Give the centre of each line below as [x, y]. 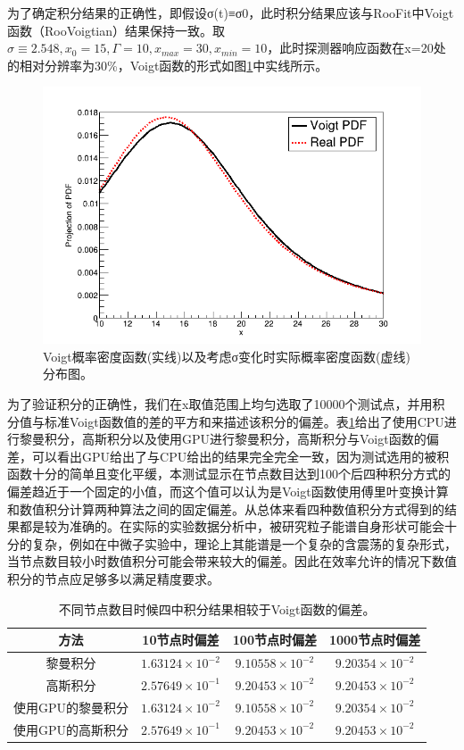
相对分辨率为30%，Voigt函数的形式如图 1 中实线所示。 [174, 65]
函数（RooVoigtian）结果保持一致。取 [116, 30]
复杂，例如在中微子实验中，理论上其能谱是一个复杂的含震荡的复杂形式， [244, 543]
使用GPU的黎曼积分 [71, 707]
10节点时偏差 [181, 640]
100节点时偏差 [274, 640]
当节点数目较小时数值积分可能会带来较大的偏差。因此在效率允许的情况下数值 [232, 561]
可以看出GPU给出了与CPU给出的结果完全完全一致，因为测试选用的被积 [240, 456]
